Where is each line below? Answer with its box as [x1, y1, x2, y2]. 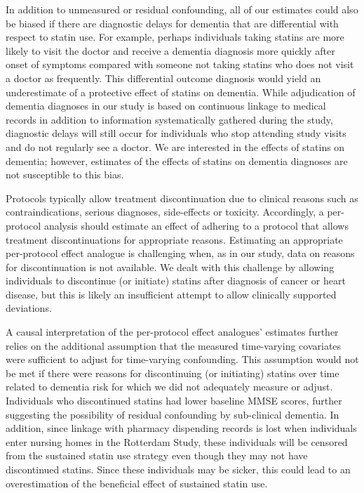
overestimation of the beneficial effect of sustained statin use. [6, 475, 268, 490]
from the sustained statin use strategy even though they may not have [6, 448, 308, 463]
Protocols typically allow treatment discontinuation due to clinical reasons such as [6, 190, 358, 205]
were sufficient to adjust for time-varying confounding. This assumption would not [6, 352, 359, 367]
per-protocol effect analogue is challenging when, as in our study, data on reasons [6, 246, 355, 261]
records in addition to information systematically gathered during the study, [6, 112, 333, 126]
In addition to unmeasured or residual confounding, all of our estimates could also [6, 2, 358, 16]
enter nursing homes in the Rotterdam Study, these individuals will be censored [6, 434, 348, 449]
